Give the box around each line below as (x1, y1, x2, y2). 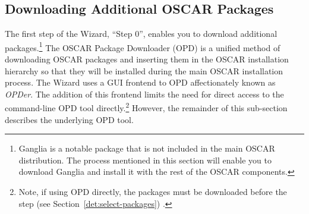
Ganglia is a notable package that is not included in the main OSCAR (18, 142, 275, 155)
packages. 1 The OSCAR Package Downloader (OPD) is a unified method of (5, 39, 280, 53)
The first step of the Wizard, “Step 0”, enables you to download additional (5, 27, 278, 40)
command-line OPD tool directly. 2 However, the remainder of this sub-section (5, 100, 288, 114)
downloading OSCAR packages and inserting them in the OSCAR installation (5, 53, 289, 65)
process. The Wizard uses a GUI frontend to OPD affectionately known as (5, 76, 276, 89)
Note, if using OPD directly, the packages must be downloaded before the (18, 185, 287, 198)
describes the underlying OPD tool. (5, 113, 134, 125)
